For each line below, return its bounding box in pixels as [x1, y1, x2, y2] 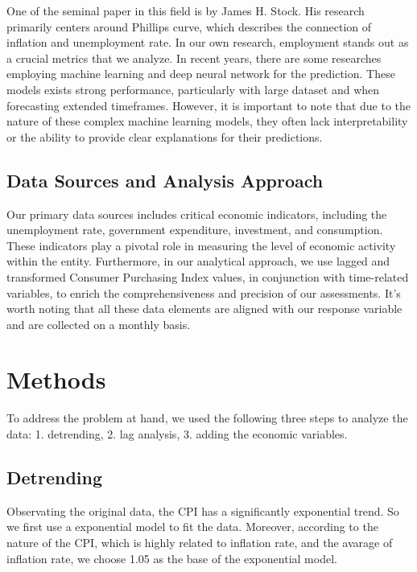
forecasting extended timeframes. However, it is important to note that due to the [6, 97, 411, 113]
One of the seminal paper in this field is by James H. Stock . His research [6, 2, 365, 19]
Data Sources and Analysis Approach [6, 167, 324, 192]
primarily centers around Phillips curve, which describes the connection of [6, 18, 372, 35]
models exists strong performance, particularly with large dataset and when [6, 80, 380, 97]
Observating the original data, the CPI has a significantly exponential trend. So [6, 502, 399, 519]
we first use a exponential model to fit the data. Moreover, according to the [6, 518, 378, 535]
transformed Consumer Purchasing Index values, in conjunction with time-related [6, 268, 409, 285]
